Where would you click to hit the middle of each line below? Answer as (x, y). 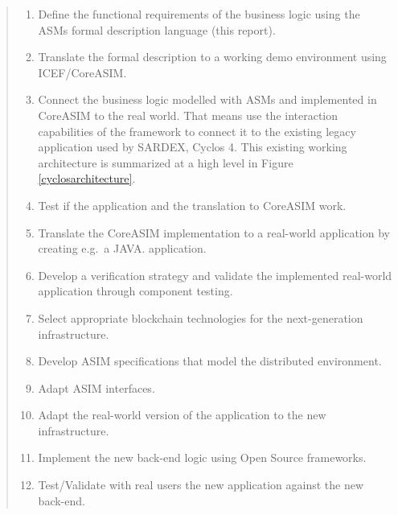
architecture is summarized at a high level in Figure (166, 162)
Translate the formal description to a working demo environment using (212, 57)
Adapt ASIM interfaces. (96, 387)
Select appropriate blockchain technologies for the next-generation (201, 317)
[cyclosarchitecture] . (87, 178)
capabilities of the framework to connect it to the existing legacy (197, 131)
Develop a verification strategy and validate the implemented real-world (215, 275)
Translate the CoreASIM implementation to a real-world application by (214, 232)
